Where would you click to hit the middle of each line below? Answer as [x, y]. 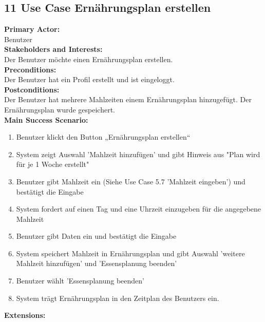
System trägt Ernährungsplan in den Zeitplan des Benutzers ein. [118, 298]
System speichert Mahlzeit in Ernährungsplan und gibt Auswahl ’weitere [130, 253]
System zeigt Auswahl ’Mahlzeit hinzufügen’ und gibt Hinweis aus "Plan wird [138, 154]
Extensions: [25, 315]
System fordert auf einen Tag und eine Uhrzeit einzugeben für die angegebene [139, 209]
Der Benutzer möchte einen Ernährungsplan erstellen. [89, 59]
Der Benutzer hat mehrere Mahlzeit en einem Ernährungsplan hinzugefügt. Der [128, 99]
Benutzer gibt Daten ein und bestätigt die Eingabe [96, 236]
